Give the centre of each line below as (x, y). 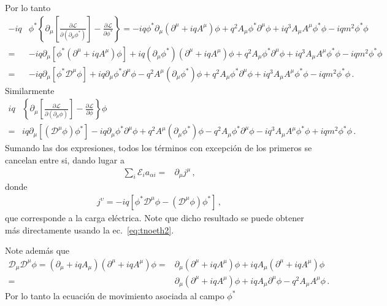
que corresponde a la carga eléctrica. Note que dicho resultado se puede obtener (155, 217)
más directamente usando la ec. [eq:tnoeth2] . (90, 229)
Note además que (37, 250)
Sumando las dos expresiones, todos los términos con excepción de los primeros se (159, 148)
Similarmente (30, 90)
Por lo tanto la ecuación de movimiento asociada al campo (115, 295)
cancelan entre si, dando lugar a (65, 159)
